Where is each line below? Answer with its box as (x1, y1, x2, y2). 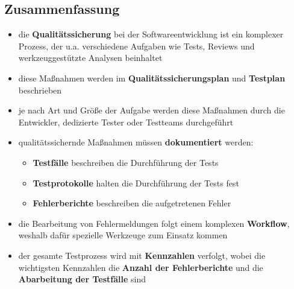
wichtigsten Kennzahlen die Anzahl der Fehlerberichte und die (18, 261, 263, 273)
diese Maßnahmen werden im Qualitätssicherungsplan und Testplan (18, 71, 286, 84)
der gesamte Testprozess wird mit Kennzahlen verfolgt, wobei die (18, 249, 266, 261)
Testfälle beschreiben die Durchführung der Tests (33, 156, 219, 168)
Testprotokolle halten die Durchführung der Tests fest (33, 176, 239, 189)
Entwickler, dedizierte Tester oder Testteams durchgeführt (18, 115, 234, 128)
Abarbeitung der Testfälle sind (18, 273, 146, 285)
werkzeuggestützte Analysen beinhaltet (18, 51, 163, 64)
